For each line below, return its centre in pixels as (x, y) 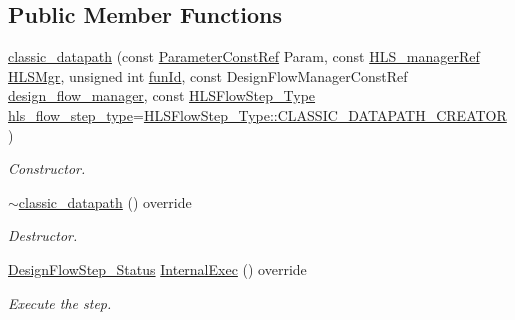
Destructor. (43, 235)
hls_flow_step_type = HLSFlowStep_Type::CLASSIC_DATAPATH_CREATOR (257, 114)
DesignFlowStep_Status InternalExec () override (157, 268)
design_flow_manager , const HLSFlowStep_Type (162, 95)
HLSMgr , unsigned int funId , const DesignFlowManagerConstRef (208, 75)
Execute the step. (60, 302)
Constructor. (47, 168)
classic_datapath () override (105, 201)
